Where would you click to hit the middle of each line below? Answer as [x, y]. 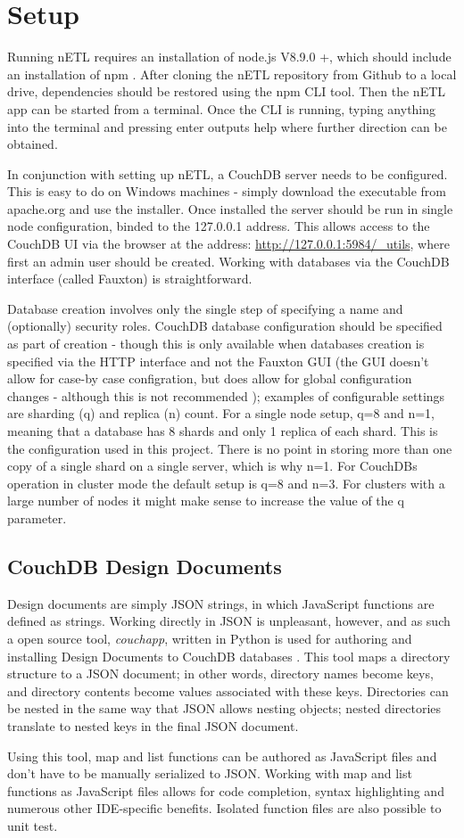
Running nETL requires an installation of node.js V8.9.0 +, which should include [229, 57]
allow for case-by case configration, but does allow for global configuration [210, 378]
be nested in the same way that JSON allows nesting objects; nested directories [224, 708]
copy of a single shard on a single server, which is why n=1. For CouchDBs [212, 466]
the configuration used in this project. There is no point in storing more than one [230, 448]
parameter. [37, 518]
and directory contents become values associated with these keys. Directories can [228, 690]
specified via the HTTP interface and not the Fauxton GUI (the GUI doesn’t [218, 361]
